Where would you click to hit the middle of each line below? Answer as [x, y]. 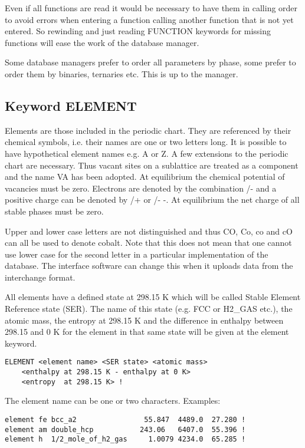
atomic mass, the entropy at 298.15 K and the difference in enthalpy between [144, 320]
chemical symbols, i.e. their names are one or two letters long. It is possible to [146, 142]
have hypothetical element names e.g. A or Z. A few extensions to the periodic [147, 153]
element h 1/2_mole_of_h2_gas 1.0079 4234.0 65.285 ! [125, 439]
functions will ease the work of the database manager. [102, 42]
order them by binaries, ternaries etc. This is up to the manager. [122, 73]
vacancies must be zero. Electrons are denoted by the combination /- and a [141, 188]
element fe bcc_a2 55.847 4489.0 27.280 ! [125, 420]
